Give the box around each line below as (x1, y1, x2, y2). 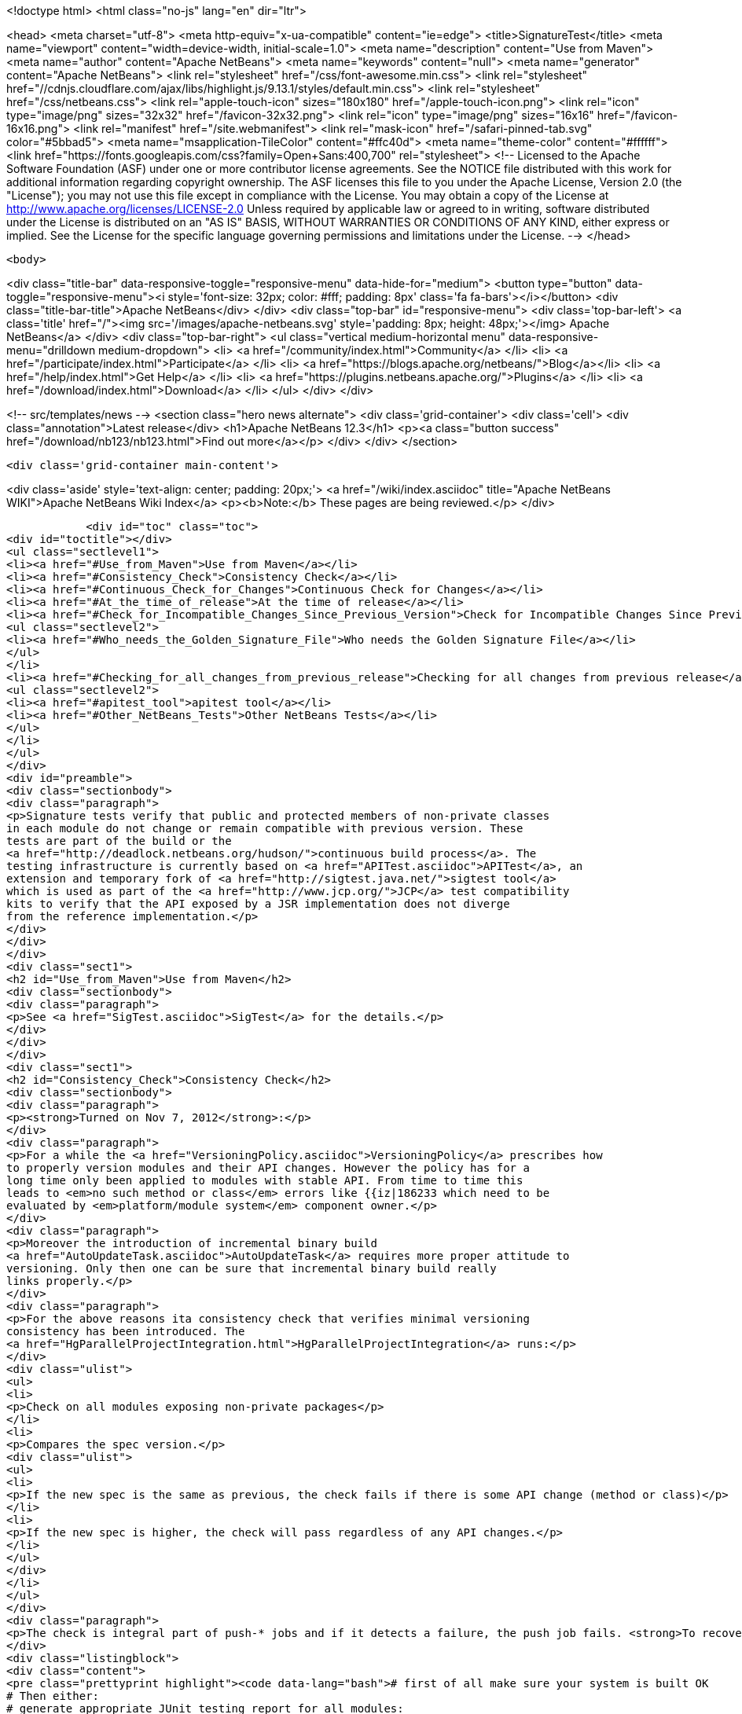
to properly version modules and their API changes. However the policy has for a (6, 1162, 530, 1174)
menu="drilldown (6, 343, 96, 357)
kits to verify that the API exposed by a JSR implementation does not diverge (6, 897, 510, 910)
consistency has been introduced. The (6, 1325, 245, 1338)
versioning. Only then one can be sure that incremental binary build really (6, 1262, 497, 1275)
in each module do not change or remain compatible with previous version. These (6, 822, 523, 835)
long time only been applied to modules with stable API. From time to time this (6, 1174, 523, 1187)
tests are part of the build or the (6, 835, 232, 847)
